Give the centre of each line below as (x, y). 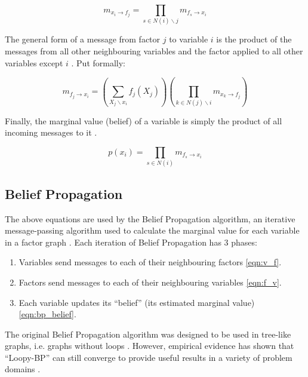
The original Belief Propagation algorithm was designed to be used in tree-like (148, 334)
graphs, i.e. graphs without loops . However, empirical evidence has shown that (150, 346)
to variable (189, 39)
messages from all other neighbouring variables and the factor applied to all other (154, 50)
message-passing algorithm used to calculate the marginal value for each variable (152, 230)
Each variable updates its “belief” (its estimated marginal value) (137, 302)
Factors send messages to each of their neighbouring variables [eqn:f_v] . (150, 282)
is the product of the (254, 39)
